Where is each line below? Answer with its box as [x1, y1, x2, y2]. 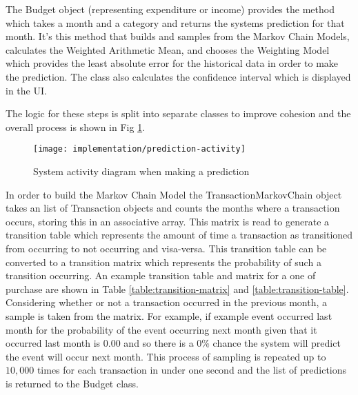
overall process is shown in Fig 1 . [6, 119, 146, 134]
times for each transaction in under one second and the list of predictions [37, 363, 347, 377]
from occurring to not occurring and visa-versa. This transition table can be [6, 241, 327, 255]
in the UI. [6, 83, 47, 97]
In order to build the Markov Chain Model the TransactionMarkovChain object [6, 187, 342, 201]
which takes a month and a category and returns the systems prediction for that [6, 15, 345, 30]
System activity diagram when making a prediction [33, 164, 250, 178]
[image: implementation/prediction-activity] [33, 144, 246, 154]
